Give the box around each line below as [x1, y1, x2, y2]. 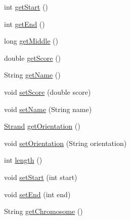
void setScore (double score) [4, 86, 91, 97]
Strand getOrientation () [4, 121, 80, 131]
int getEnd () [4, 18, 45, 29]
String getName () [4, 69, 61, 80]
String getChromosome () [4, 206, 83, 216]
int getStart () [4, 2, 48, 12]
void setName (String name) [4, 103, 92, 114]
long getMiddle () [4, 35, 58, 46]
